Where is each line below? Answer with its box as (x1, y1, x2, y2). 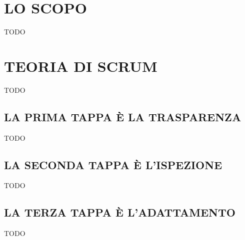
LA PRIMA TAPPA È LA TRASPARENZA (4, 109, 241, 124)
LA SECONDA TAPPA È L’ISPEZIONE (4, 157, 222, 172)
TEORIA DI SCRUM (4, 55, 157, 76)
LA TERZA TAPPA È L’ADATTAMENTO (4, 205, 235, 220)
